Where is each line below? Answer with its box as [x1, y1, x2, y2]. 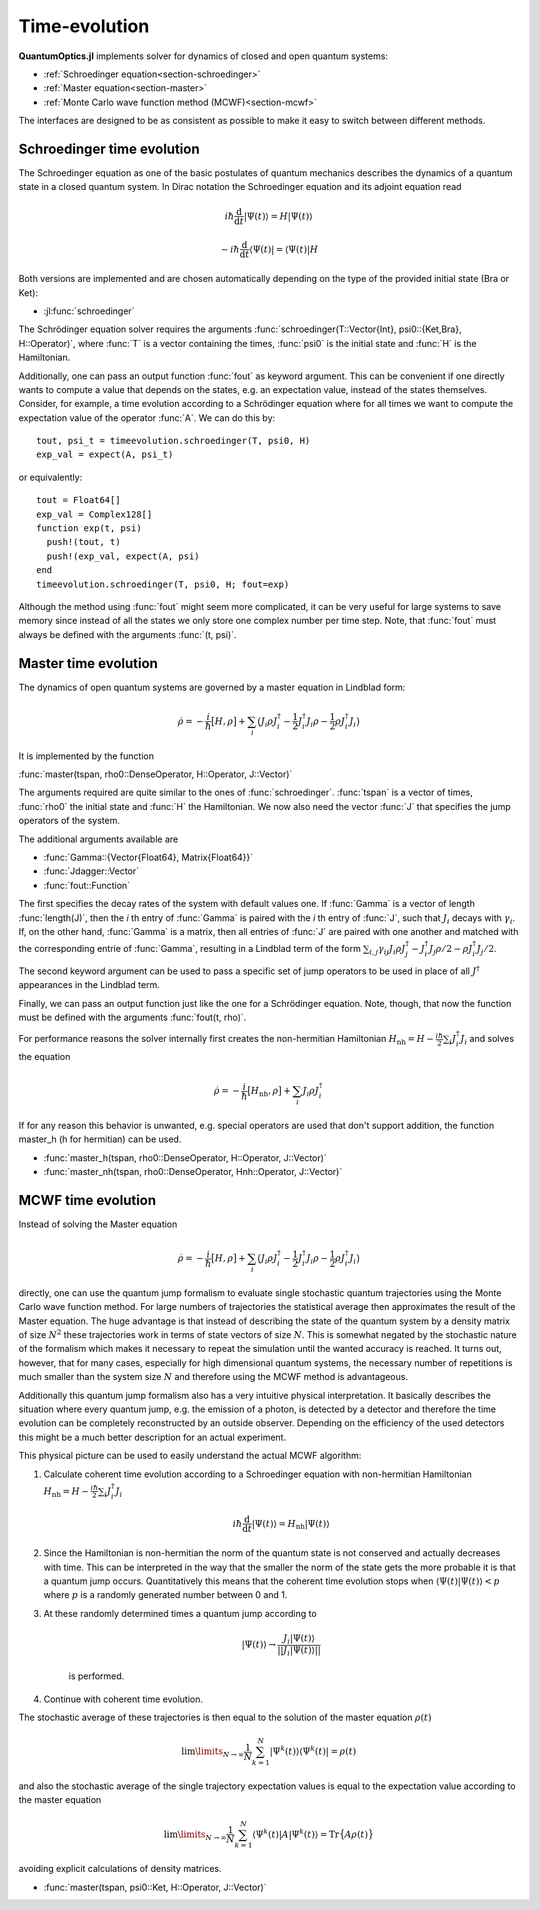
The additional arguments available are [18, 833, 179, 845]
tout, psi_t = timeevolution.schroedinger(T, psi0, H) [36, 435, 311, 447]
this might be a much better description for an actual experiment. [18, 1431, 287, 1443]
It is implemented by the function [18, 750, 155, 762]
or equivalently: [18, 471, 83, 483]
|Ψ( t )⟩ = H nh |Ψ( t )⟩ [251, 1518, 330, 1532]
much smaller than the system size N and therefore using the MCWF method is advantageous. [18, 1371, 409, 1383]
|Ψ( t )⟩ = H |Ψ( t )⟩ [243, 210, 314, 222]
